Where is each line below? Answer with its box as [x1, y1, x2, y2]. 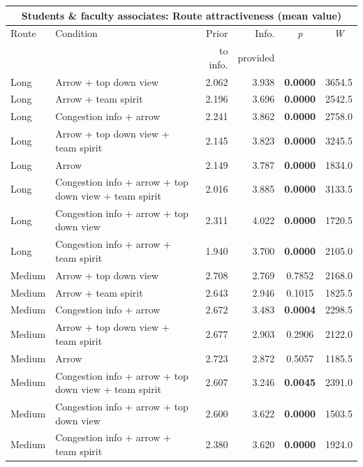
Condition [55, 26, 98, 40]
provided [237, 50, 275, 64]
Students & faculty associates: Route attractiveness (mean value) [21, 8, 342, 22]
